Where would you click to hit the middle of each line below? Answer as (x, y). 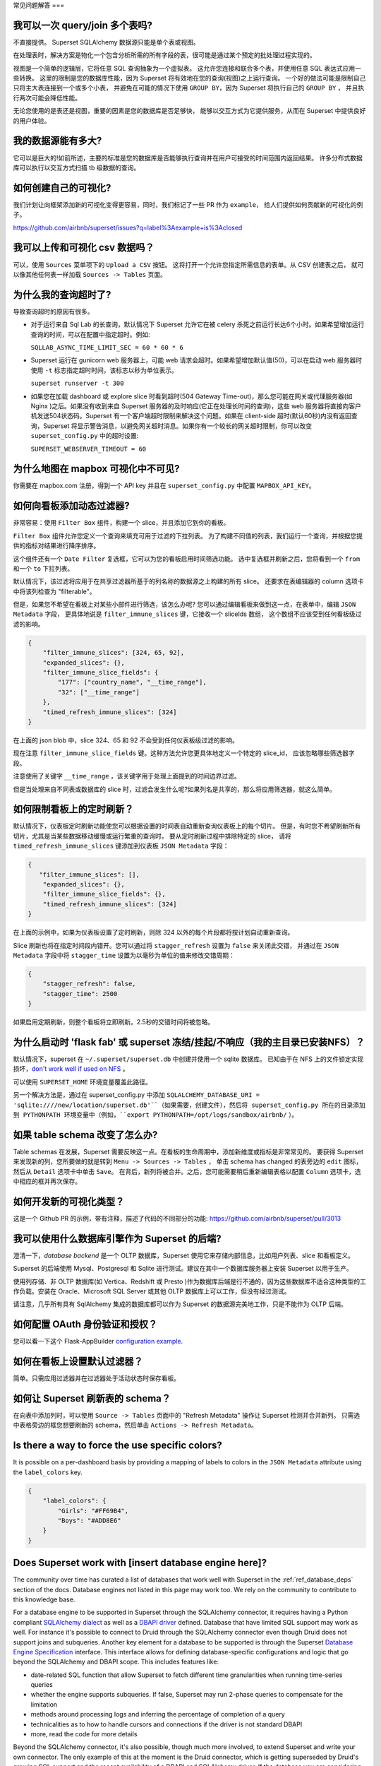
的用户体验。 (32, 121)
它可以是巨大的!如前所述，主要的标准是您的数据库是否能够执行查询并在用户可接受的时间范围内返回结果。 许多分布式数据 (188, 158)
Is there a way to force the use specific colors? (117, 1446)
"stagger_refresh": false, (90, 984)
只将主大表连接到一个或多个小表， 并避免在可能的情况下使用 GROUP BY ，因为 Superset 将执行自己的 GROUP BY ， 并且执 (189, 88)
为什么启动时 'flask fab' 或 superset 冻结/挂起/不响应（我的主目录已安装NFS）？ (189, 1042)
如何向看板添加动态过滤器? (71, 506)
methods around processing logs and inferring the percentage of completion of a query (158, 1714)
